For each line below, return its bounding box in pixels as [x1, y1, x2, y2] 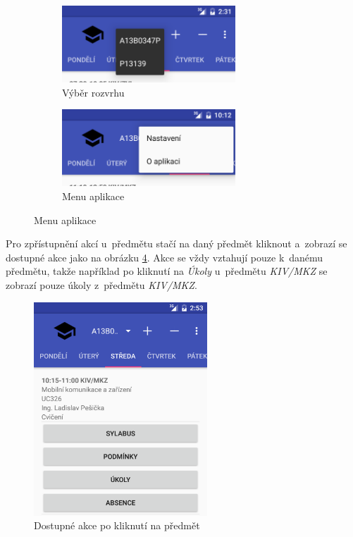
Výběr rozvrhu [62, 85, 125, 99]
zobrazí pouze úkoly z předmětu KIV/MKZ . [6, 278, 197, 292]
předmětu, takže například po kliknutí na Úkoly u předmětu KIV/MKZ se [6, 264, 328, 278]
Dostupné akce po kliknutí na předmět [34, 518, 200, 533]
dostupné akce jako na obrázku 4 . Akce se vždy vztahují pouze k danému [6, 249, 323, 264]
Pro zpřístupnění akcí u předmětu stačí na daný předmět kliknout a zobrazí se [6, 236, 347, 251]
